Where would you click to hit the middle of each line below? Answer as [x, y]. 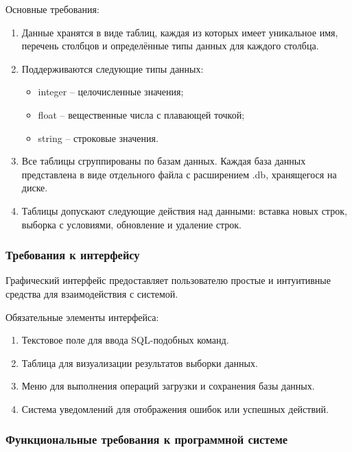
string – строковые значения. [98, 138]
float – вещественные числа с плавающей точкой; [141, 114]
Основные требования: [52, 9]
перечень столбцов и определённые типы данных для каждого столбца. [170, 46]
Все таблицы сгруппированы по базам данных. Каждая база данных [164, 161]
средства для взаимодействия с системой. [92, 293]
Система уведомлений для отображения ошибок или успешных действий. [175, 408]
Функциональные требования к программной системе [147, 439]
